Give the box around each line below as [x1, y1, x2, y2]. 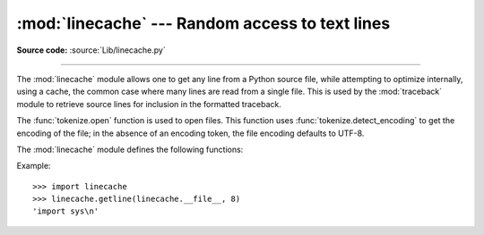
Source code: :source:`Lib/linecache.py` [16, 45, 166, 55]
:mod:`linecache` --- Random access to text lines [16, 13, 391, 33]
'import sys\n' [32, 206, 99, 216]
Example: [16, 161, 51, 172]
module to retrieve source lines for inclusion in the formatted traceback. [16, 98, 281, 109]
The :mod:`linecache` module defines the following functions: [16, 144, 244, 155]
